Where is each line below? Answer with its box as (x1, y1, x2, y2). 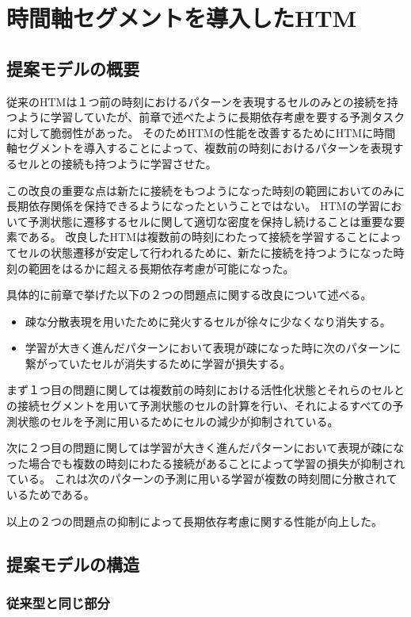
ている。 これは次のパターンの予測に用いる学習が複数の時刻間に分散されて (6, 470, 398, 487)
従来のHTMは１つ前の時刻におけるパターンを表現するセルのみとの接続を (6, 93, 387, 109)
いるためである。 (6, 486, 95, 503)
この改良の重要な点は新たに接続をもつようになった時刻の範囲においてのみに (6, 182, 405, 198)
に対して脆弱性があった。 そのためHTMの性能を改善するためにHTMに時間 (6, 124, 396, 140)
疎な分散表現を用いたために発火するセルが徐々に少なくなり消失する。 (25, 312, 391, 329)
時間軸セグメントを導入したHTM (6, 2, 357, 34)
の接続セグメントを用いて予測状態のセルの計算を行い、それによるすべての (6, 397, 393, 414)
